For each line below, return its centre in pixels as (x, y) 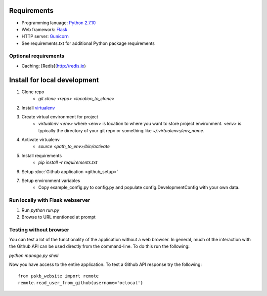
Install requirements (42, 155)
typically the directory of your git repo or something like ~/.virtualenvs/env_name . (121, 130)
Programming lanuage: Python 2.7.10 (59, 23)
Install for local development (54, 80)
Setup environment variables (51, 181)
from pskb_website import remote (58, 276)
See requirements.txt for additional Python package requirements (88, 43)
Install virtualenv (38, 108)
